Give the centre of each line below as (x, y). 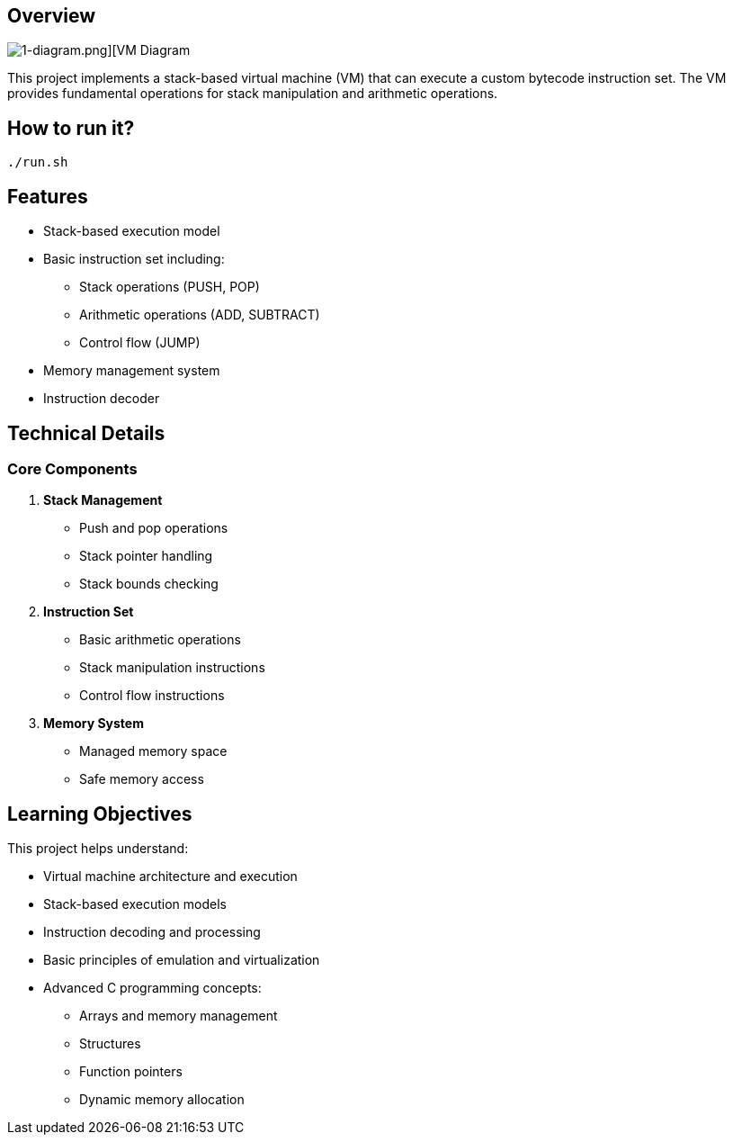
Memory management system (132, 371)
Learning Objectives (100, 814)
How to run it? (71, 128)
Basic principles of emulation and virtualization (182, 960)
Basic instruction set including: (134, 259)
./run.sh (38, 162)
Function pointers (131, 1072)
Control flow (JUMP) (140, 343)
